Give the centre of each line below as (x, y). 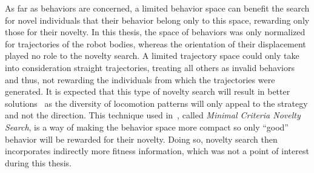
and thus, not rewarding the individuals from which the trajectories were (140, 79)
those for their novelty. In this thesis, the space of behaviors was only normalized (155, 32)
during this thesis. (38, 162)
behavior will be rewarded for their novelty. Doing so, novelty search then (141, 139)
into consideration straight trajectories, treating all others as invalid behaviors (150, 67)
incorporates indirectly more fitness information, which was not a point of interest (157, 151)
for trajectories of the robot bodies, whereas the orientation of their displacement (155, 43)
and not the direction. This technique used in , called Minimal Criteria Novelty (153, 115)
